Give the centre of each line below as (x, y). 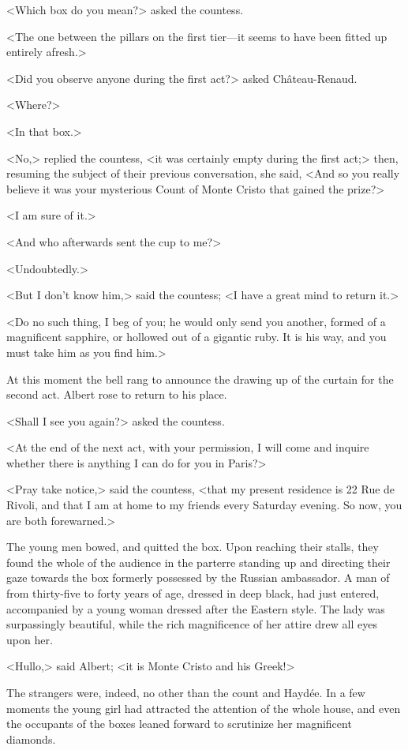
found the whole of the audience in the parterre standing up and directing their (198, 562)
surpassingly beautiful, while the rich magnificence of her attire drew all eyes (192, 624)
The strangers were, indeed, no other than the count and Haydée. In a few (186, 692)
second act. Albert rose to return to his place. (117, 394)
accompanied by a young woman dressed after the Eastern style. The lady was (196, 608)
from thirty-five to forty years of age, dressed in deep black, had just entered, (193, 593)
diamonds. (31, 739)
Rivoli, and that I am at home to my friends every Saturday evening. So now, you (204, 505)
